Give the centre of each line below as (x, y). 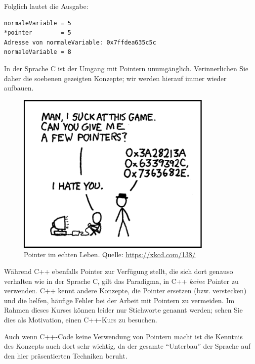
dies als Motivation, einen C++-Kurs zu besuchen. (81, 319)
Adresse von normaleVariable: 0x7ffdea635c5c (80, 42)
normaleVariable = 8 (38, 52)
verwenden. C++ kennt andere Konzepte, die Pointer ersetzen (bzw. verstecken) (125, 291)
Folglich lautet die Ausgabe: (46, 6)
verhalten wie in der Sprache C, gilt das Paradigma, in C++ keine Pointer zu (121, 281)
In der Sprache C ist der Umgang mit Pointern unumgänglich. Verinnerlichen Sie (126, 68)
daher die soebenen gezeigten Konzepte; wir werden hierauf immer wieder (115, 78)
